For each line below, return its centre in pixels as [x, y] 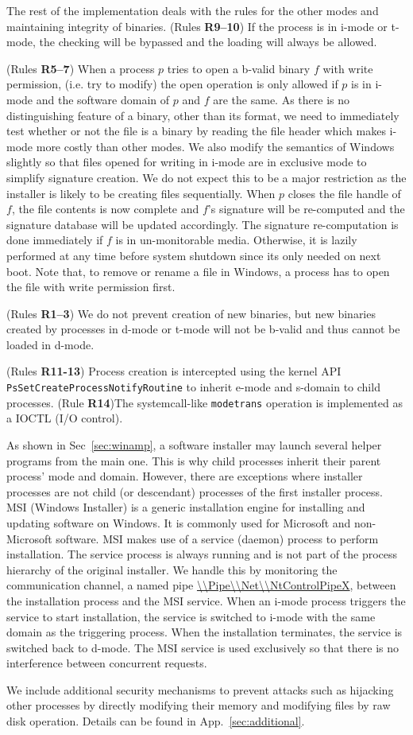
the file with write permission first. [91, 287]
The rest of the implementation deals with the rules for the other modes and [193, 10]
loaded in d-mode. [50, 344]
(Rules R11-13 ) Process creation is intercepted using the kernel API [174, 371]
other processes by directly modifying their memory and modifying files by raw [199, 705]
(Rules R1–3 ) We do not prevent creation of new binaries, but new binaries [191, 313]
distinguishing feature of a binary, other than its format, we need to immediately [203, 115]
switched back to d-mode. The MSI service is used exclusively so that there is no [203, 647]
